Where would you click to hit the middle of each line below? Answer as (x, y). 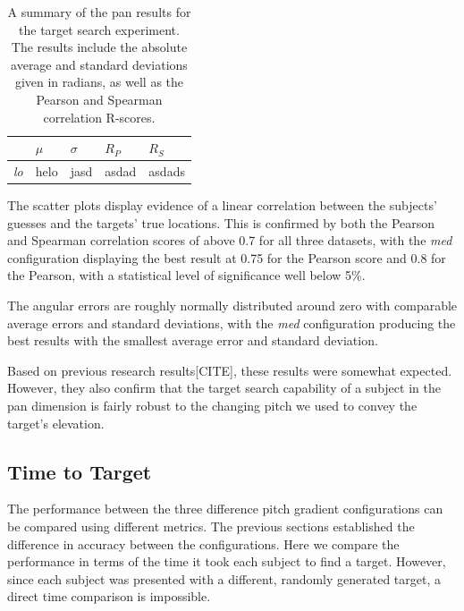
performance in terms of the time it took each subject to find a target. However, (227, 561)
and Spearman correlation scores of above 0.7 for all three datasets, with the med (230, 240)
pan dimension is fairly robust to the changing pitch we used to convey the (212, 406)
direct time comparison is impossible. (109, 596)
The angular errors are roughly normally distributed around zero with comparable (232, 305)
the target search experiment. (99, 29)
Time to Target (80, 471)
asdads (167, 171)
